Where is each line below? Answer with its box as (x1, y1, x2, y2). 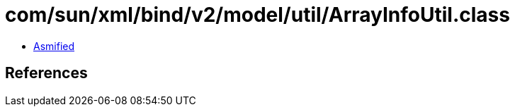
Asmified (33, 39, 75, 52)
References (5, 64, 88, 82)
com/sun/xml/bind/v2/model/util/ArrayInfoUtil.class (5, 3, 510, 27)
